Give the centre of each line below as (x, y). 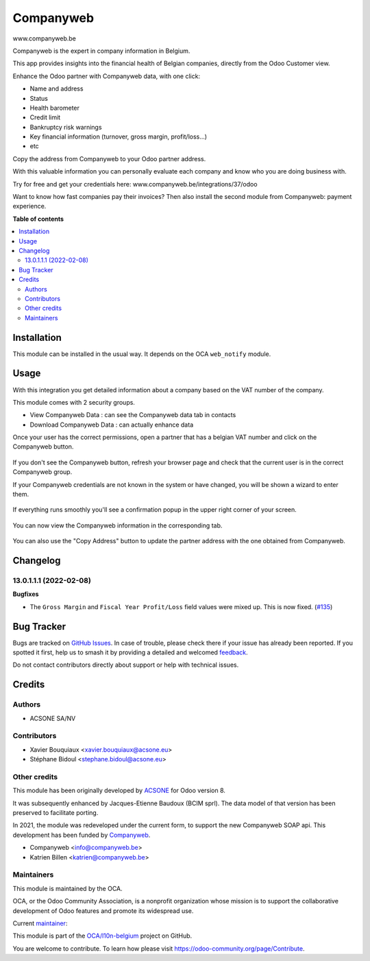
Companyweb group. (42, 472)
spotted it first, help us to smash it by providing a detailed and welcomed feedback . (130, 652)
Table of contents (38, 219)
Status (39, 98)
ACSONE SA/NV (53, 718)
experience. (29, 206)
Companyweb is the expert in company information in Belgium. (101, 51)
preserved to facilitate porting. (56, 813)
